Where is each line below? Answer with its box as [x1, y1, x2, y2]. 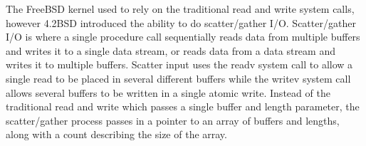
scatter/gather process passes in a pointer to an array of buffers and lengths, [6, 113, 340, 127]
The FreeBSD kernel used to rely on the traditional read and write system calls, [6, 1, 355, 16]
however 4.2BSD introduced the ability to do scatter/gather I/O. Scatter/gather [6, 15, 356, 30]
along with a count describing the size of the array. [6, 127, 227, 142]
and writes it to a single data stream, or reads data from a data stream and [6, 43, 335, 58]
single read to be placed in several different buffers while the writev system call [6, 71, 351, 85]
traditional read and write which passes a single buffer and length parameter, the [6, 99, 360, 114]
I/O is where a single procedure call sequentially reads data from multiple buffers [6, 29, 360, 44]
